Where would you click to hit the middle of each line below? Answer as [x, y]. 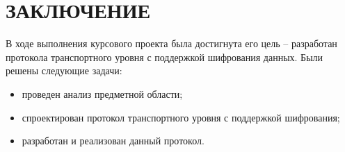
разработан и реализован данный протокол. [113, 141]
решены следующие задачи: [64, 70]
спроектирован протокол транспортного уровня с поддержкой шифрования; [181, 117]
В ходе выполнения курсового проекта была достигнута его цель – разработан [171, 43]
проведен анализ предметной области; [102, 93]
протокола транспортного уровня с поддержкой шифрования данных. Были [165, 57]
